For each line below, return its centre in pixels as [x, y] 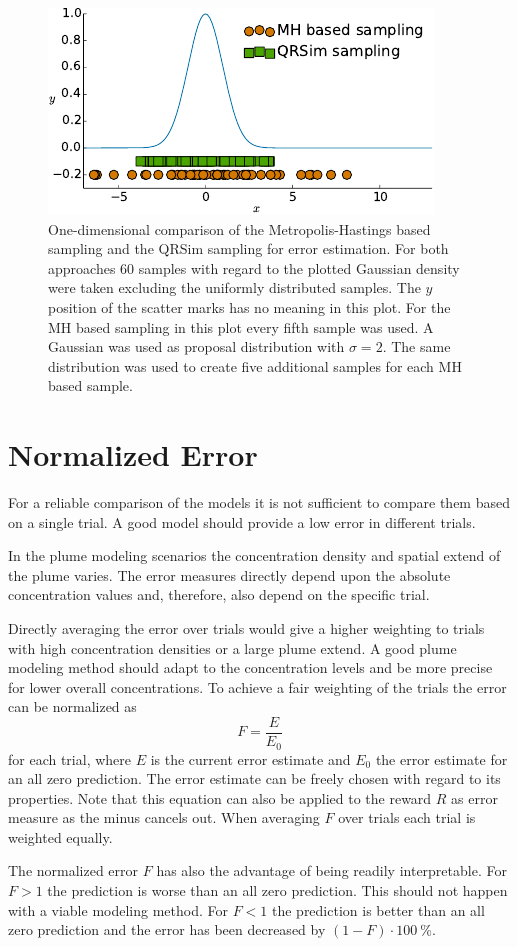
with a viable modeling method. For [118, 909]
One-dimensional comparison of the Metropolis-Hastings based [239, 228]
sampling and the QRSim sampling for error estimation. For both [248, 248]
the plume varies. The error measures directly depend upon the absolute [229, 574]
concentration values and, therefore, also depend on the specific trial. [219, 594]
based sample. [90, 385]
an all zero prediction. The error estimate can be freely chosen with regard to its [254, 778]
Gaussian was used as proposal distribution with [196, 346]
